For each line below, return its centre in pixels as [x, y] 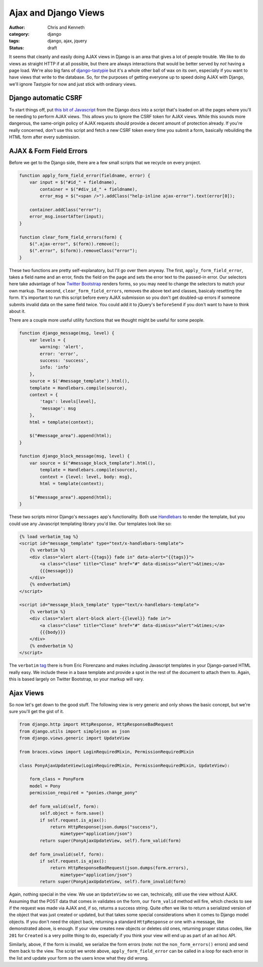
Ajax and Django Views [57, 13]
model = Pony [45, 786]
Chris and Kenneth [66, 27]
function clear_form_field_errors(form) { [71, 237]
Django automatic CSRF [46, 98]
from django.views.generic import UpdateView [75, 738]
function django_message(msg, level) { [67, 333]
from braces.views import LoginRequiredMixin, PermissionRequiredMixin [107, 752]
